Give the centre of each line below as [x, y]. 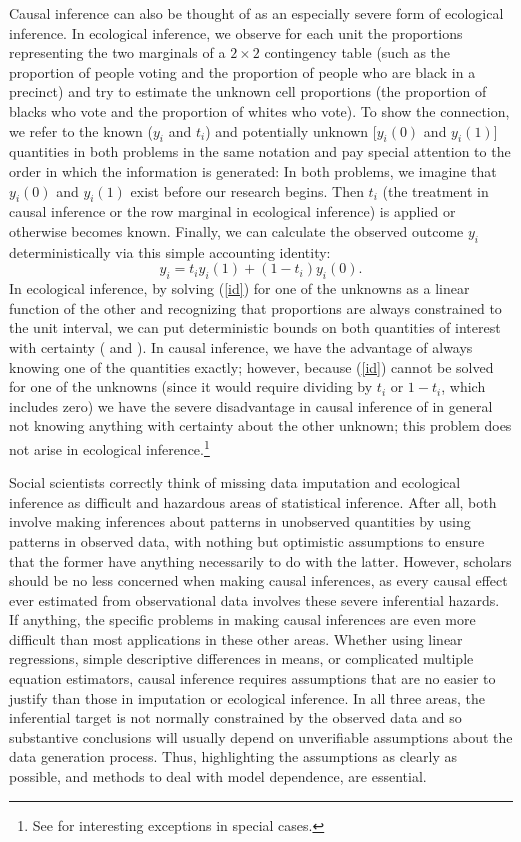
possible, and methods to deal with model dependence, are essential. [218, 776]
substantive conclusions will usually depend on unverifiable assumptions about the [261, 736]
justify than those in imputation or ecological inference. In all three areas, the [247, 697]
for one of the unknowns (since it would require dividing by [191, 386]
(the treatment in [435, 190]
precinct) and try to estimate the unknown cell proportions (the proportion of [248, 91]
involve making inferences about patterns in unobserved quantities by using [240, 521]
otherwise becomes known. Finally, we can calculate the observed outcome [236, 230]
